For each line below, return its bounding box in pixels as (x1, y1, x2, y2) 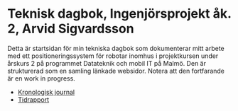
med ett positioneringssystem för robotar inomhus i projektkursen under (7, 52, 219, 60)
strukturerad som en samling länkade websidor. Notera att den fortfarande (7, 66, 225, 75)
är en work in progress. (7, 74, 76, 83)
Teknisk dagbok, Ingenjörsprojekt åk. (7, 6, 232, 22)
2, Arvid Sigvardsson (7, 21, 134, 37)
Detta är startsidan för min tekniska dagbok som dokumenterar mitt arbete (7, 44, 225, 52)
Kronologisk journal (17, 88, 75, 96)
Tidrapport (17, 95, 50, 104)
